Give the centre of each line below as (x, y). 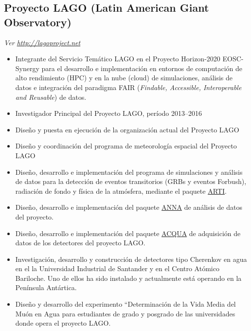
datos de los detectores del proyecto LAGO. (80, 243)
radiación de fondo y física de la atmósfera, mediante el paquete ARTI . (121, 191)
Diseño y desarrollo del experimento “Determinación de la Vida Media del (125, 304)
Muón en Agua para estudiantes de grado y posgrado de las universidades (125, 313)
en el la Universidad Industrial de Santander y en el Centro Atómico (117, 268)
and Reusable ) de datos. (51, 97)
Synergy (27, 68)
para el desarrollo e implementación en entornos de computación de (142, 68)
